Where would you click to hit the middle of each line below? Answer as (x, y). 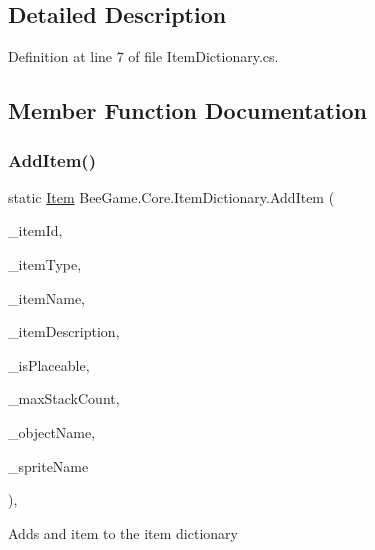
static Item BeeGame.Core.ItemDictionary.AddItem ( (171, 196)
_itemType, (45, 263)
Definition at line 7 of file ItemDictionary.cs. (143, 56)
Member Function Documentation (188, 110)
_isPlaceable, (49, 364)
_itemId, (35, 230)
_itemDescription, (64, 331)
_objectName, (52, 431)
